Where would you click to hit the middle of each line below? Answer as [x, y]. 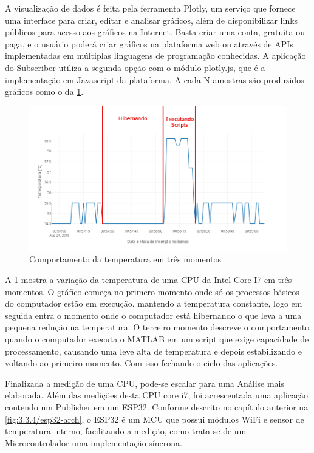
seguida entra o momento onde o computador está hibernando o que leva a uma [153, 315]
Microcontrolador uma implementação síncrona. [94, 442]
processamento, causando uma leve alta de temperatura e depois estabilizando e [153, 351]
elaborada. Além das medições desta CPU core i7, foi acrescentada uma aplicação [157, 395]
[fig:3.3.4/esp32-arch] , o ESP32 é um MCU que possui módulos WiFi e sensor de [155, 419]
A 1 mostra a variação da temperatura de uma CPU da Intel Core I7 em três [148, 280]
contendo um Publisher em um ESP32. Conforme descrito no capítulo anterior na [157, 407]
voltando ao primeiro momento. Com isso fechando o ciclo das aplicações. [142, 363]
